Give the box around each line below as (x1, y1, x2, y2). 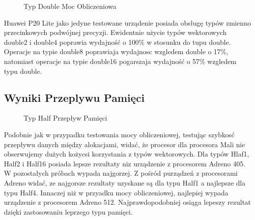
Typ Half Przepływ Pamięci (24, 113, 108, 123)
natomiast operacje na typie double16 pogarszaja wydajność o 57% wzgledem (4, 56, 237, 66)
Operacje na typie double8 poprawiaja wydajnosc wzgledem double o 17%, (4, 46, 228, 57)
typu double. (4, 65, 42, 76)
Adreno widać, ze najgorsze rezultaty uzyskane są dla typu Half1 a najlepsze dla (4, 177, 246, 188)
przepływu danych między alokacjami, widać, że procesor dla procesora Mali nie (4, 139, 245, 149)
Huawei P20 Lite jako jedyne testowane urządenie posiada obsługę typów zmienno (4, 17, 251, 28)
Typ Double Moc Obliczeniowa (24, 1, 116, 11)
